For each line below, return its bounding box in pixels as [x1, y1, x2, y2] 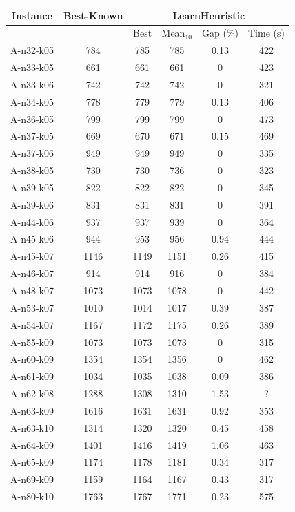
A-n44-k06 [10, 214, 54, 229]
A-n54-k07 [10, 317, 54, 332]
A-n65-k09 [10, 455, 54, 469]
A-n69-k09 [10, 472, 54, 486]
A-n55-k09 [10, 334, 54, 349]
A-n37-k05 [10, 129, 54, 143]
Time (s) [247, 26, 285, 40]
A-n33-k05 [10, 60, 54, 75]
